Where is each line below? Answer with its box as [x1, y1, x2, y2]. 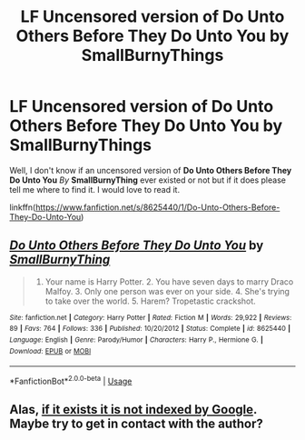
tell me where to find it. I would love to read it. [9, 184, 180, 195]
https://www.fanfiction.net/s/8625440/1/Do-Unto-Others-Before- [34, 202, 280, 213]
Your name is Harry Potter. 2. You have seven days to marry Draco [44, 275, 294, 287]
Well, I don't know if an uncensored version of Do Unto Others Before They [9, 165, 292, 175]
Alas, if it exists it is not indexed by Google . [9, 402, 257, 417]
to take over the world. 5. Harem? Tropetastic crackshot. [44, 295, 256, 306]
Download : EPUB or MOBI [9, 346, 92, 355]
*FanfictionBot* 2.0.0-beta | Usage [9, 375, 133, 387]
